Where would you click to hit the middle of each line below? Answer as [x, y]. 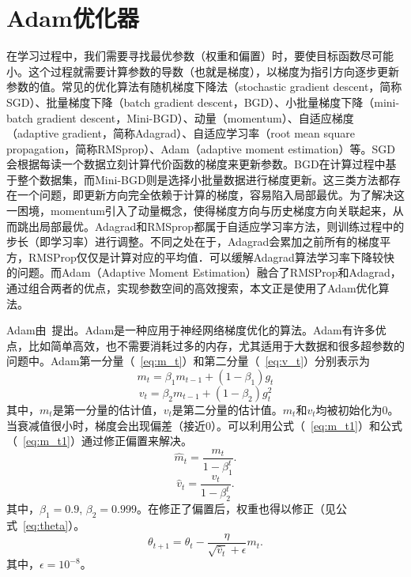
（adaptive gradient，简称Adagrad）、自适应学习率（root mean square [181, 133]
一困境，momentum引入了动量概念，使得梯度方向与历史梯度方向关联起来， [200, 211]
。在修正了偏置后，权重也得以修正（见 [236, 509]
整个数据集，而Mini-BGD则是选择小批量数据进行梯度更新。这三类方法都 [203, 179]
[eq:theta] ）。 [54, 524]
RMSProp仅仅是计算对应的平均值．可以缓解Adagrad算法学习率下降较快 [211, 256]
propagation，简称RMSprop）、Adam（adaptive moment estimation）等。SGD [201, 148]
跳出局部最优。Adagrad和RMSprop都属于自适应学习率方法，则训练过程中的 [211, 226]
